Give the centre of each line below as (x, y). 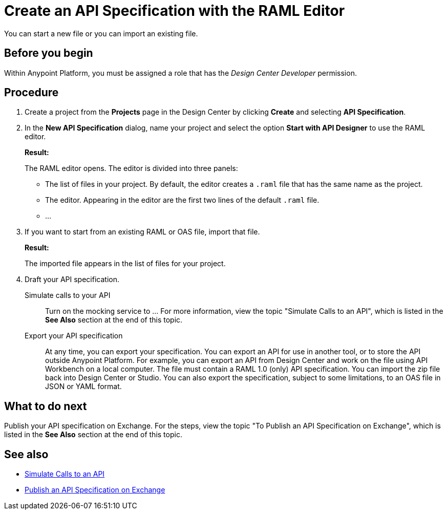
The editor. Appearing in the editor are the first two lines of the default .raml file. (182, 200)
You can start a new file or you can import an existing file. (101, 33)
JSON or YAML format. (83, 387)
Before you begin (49, 53)
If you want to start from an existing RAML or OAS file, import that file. (142, 232)
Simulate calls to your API (68, 295)
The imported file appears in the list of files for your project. (125, 264)
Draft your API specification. (72, 280)
